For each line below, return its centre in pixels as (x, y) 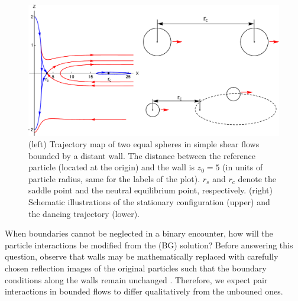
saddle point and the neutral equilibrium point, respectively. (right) (150, 190)
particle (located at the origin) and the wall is (111, 167)
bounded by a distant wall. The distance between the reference (142, 155)
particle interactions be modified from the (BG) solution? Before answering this (149, 245)
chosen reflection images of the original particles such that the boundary (136, 268)
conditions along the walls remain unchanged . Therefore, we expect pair (136, 279)
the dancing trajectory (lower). (84, 213)
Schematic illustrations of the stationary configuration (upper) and (149, 202)
